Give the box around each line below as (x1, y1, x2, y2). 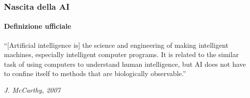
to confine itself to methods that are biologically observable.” (4, 68, 186, 78)
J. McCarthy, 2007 (4, 85, 61, 95)
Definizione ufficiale (4, 21, 72, 31)
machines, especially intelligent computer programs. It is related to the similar (4, 49, 239, 59)
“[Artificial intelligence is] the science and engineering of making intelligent (4, 39, 228, 50)
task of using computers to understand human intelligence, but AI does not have (4, 59, 246, 69)
